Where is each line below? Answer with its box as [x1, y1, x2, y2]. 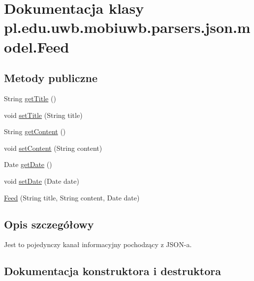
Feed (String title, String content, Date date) [4, 192, 140, 202]
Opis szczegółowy [4, 216, 94, 231]
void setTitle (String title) [4, 110, 83, 120]
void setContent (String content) [4, 142, 102, 153]
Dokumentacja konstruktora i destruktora [4, 263, 221, 279]
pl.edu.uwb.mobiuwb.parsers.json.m [4, 17, 251, 37]
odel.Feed [4, 36, 69, 56]
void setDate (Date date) [4, 175, 79, 186]
